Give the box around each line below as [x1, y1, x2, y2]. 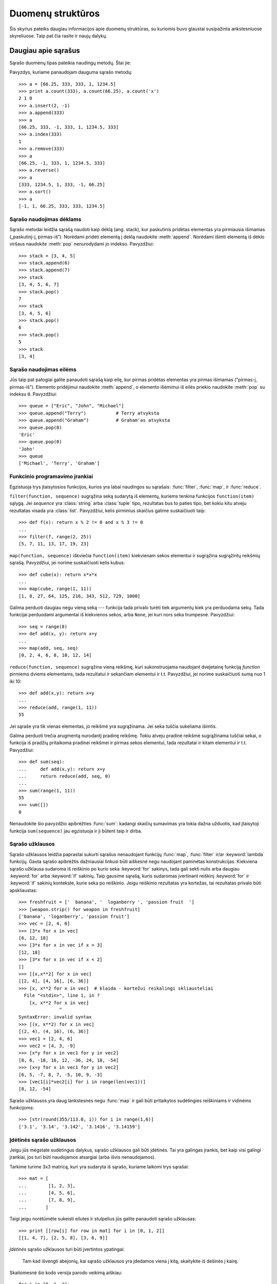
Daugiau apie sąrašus [9, 46, 81, 55]
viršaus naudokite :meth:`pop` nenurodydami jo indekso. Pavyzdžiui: [9, 241, 154, 247]
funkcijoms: [9, 1105, 34, 1111]
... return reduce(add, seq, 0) [18, 773, 111, 779]
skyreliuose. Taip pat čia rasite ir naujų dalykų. [9, 32, 108, 39]
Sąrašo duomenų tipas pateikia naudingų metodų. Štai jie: [9, 60, 131, 66]
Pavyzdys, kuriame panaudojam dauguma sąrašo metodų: [9, 69, 133, 75]
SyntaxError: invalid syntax [18, 1014, 92, 1020]
